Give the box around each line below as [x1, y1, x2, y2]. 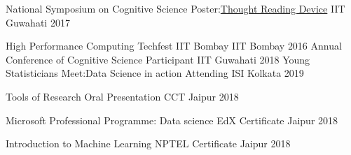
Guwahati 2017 [6, 15, 70, 29]
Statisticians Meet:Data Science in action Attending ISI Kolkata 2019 [6, 66, 304, 80]
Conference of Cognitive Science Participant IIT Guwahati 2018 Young [6, 52, 310, 66]
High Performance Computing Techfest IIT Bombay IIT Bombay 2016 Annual [6, 38, 342, 53]
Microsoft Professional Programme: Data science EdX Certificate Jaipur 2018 [6, 112, 338, 127]
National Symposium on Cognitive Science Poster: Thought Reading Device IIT [6, 1, 345, 15]
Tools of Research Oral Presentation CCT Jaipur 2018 [6, 89, 239, 103]
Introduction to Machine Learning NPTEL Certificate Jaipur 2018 [6, 136, 291, 151]
